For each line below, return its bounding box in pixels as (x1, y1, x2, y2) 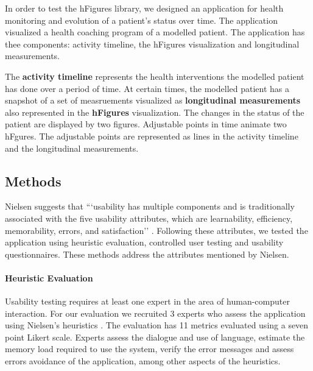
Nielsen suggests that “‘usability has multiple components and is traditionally (5, 200, 295, 213)
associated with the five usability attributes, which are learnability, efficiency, (5, 211, 293, 224)
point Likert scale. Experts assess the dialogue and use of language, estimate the (5, 330, 305, 343)
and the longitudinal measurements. (5, 141, 139, 154)
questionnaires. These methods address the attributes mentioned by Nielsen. (5, 247, 289, 260)
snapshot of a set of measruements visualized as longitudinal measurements (5, 94, 301, 107)
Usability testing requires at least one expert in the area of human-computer (5, 295, 290, 308)
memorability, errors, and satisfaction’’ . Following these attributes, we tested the (5, 224, 308, 236)
